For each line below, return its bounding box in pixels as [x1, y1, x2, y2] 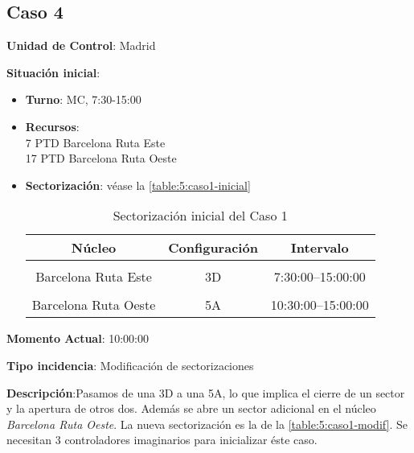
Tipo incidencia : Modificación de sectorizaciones [6, 356, 254, 373]
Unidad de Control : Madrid [6, 37, 156, 54]
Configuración [168, 238, 258, 257]
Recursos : [25, 117, 80, 134]
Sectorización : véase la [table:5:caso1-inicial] [25, 176, 251, 193]
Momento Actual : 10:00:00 [6, 330, 150, 347]
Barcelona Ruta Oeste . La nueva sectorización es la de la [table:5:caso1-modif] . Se [6, 415, 408, 432]
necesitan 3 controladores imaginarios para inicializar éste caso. [6, 431, 318, 448]
